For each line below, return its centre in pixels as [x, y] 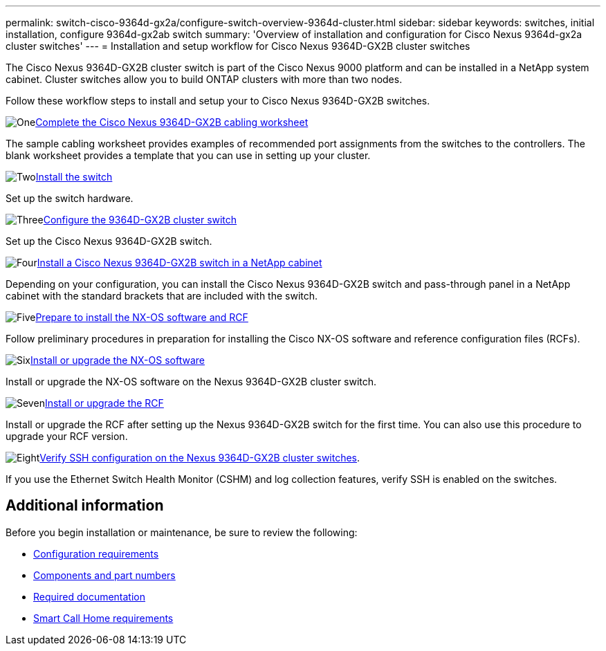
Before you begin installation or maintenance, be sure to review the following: [182, 532]
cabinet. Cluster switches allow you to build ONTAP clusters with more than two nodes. [204, 79]
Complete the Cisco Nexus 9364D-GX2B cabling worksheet [172, 122]
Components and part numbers [104, 575]
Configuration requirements [96, 553]
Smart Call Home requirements [103, 618]
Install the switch [74, 177]
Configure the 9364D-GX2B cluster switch [140, 220]
